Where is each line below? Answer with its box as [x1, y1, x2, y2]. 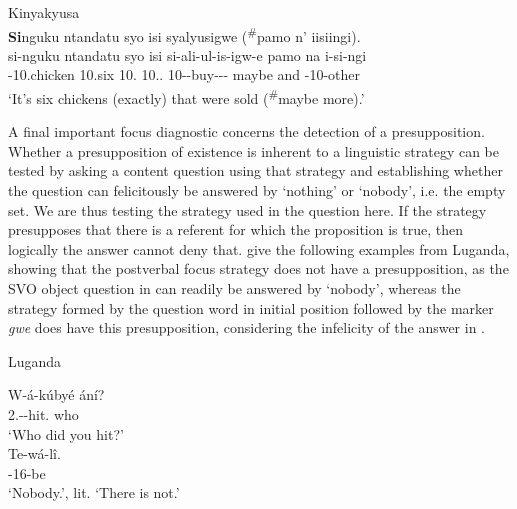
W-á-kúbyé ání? [8, 384, 105, 405]
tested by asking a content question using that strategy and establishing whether [8, 160, 503, 181]
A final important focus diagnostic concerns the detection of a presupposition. [8, 121, 485, 142]
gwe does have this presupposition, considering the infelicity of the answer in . [8, 317, 486, 338]
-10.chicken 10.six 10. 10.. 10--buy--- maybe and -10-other [8, 64, 361, 85]
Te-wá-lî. [8, 443, 61, 464]
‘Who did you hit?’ [8, 423, 124, 444]
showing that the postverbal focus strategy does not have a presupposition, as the [8, 258, 509, 279]
